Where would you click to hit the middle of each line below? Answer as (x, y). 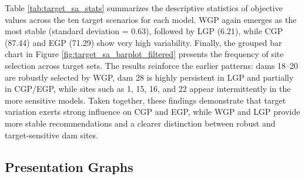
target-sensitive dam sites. (51, 135)
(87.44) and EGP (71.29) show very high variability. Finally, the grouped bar (143, 42)
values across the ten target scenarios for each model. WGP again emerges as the (151, 19)
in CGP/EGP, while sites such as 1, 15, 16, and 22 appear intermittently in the (148, 89)
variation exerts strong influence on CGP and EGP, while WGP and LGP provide (152, 112)
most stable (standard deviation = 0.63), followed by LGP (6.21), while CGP (144, 31)
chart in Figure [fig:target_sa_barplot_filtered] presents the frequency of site (144, 54)
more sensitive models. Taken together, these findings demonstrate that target (145, 100)
